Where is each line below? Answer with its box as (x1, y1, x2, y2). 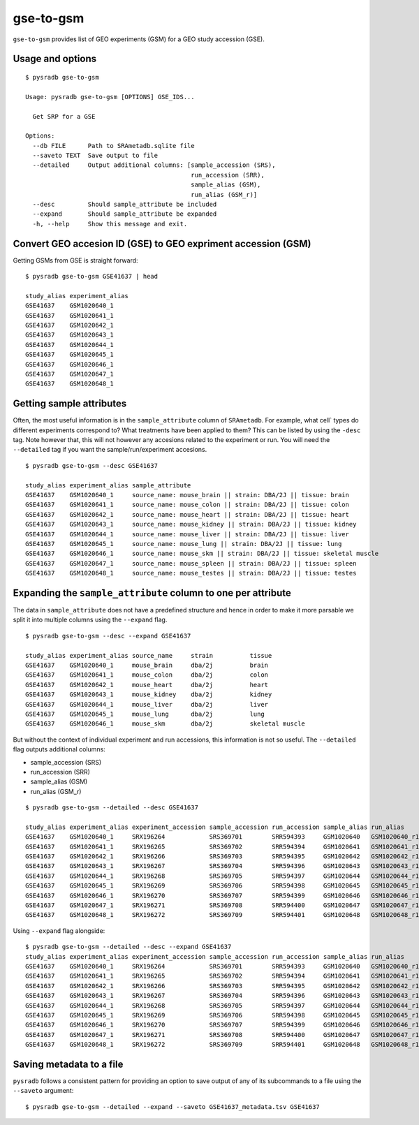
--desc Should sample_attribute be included (32, 200, 217, 209)
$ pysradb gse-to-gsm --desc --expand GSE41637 (25, 632, 191, 640)
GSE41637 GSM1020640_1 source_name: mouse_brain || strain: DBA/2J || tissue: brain (25, 491, 349, 499)
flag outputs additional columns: (13, 745, 106, 753)
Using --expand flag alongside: (13, 926, 105, 935)
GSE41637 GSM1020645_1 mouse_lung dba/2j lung (25, 709, 265, 718)
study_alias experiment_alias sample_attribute (25, 481, 191, 489)
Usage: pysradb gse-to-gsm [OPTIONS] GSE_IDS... (25, 93, 195, 101)
